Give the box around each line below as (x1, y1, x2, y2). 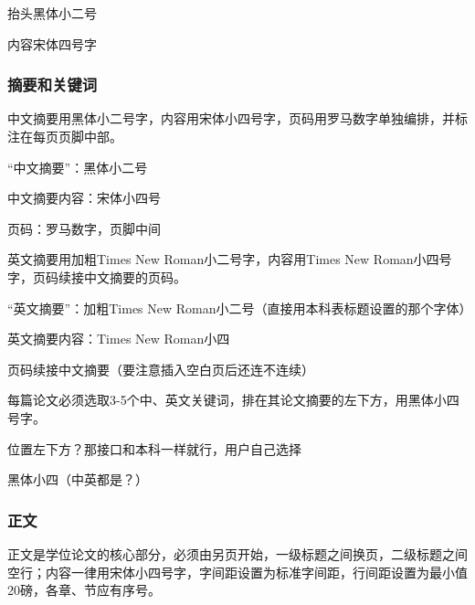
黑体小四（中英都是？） (7, 470, 148, 489)
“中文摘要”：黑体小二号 (7, 157, 148, 176)
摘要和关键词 (7, 73, 98, 96)
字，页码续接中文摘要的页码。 (7, 267, 186, 286)
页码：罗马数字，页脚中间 (7, 218, 161, 238)
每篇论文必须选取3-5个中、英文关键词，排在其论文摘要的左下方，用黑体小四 (7, 390, 459, 409)
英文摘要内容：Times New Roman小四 (7, 329, 230, 348)
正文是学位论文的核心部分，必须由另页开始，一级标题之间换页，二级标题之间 (7, 544, 468, 563)
